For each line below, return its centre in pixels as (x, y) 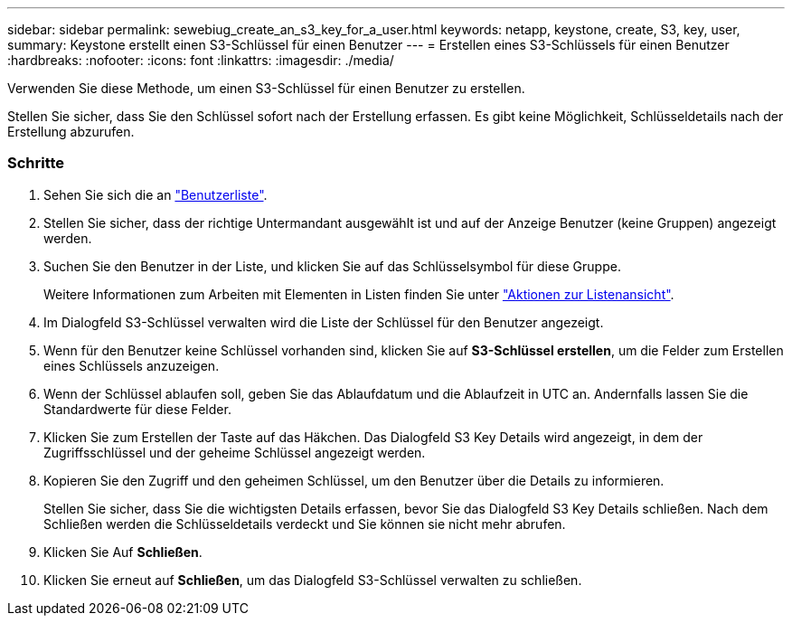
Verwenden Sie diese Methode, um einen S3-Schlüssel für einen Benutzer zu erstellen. (266, 88)
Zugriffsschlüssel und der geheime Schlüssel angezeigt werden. (235, 452)
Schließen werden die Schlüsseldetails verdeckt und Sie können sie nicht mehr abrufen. (305, 524)
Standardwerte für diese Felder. (137, 409)
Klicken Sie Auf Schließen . (123, 552)
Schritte (36, 163)
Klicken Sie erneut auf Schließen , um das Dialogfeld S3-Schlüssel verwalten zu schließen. (313, 580)
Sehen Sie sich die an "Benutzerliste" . (156, 194)
